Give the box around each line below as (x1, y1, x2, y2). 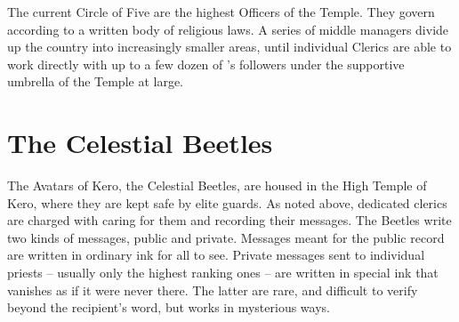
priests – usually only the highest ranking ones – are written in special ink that (7, 263, 439, 282)
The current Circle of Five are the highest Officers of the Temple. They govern (7, 3, 435, 20)
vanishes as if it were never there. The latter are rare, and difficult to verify (7, 280, 418, 299)
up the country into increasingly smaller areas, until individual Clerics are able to (7, 37, 452, 56)
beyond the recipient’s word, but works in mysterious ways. (7, 298, 330, 317)
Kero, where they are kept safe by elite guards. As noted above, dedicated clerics (7, 193, 447, 212)
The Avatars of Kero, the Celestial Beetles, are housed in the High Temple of (7, 176, 427, 195)
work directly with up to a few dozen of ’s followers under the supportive (7, 54, 405, 73)
